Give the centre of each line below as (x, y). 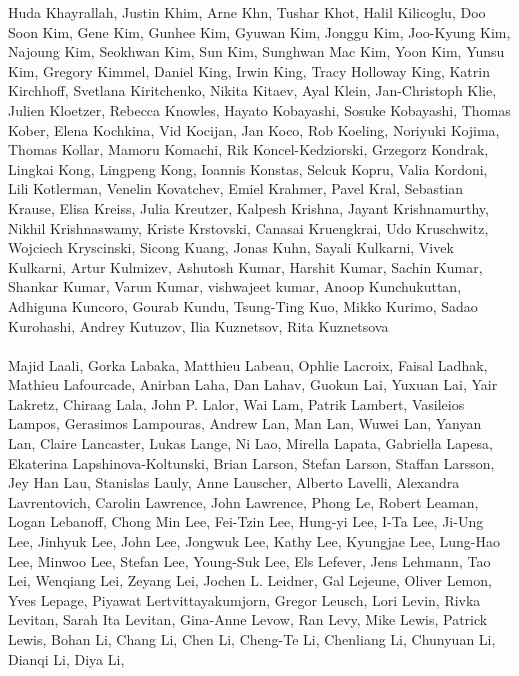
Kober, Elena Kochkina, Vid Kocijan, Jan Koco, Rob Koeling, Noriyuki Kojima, (254, 129)
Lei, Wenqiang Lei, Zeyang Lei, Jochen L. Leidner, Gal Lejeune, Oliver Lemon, (250, 580)
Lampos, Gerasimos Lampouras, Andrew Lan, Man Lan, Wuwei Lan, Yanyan (245, 423)
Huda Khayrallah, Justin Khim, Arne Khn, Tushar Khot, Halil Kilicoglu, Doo (247, 12)
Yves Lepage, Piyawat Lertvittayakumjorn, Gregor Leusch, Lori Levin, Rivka (244, 599)
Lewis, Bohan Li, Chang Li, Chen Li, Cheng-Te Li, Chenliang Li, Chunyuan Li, (252, 639)
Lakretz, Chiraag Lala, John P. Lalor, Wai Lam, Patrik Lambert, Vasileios (236, 403)
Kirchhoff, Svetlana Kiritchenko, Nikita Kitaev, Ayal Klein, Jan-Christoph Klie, (252, 90)
